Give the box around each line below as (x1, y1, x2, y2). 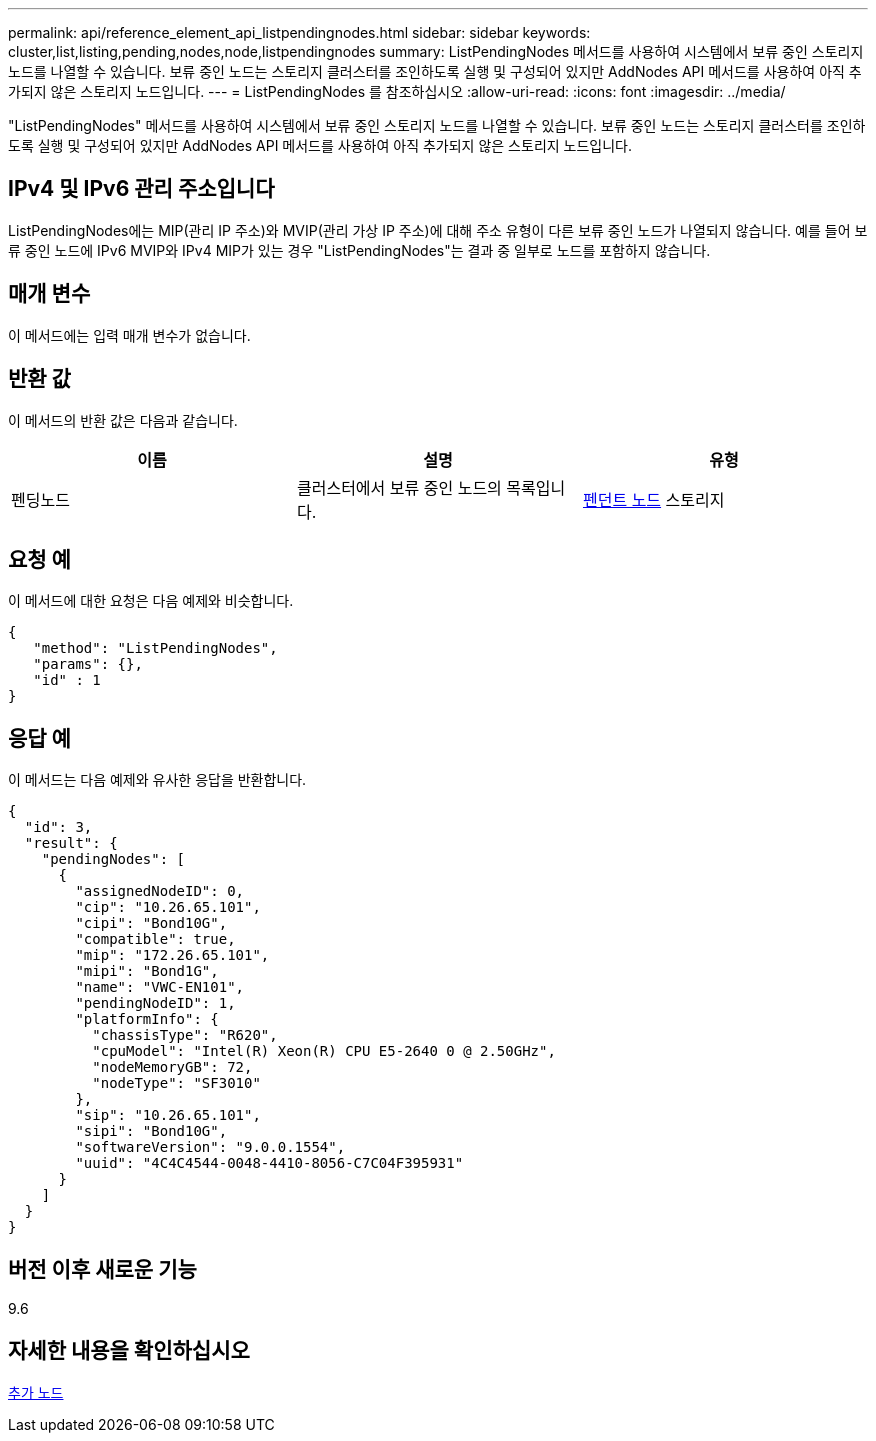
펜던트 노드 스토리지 (582, 489, 725, 510)
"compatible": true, (75, 931, 236, 948)
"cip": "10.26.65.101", (75, 899, 261, 916)
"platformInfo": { (75, 1011, 219, 1028)
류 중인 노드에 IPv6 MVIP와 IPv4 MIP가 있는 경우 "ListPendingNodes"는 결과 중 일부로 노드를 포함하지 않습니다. (8, 241, 711, 259)
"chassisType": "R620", (92, 1027, 278, 1044)
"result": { (24, 835, 118, 852)
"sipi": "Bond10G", (75, 1123, 228, 1140)
